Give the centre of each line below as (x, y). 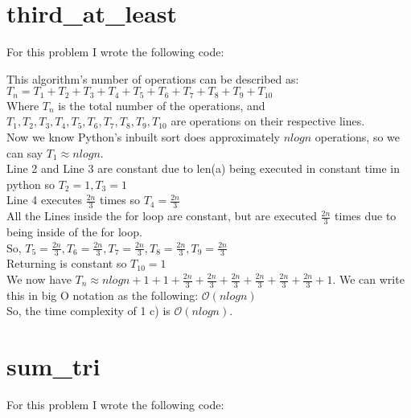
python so (31, 184)
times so (120, 200)
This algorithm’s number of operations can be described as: (153, 78)
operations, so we (358, 136)
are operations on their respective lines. (268, 121)
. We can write (368, 279)
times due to (366, 216)
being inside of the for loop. (74, 231)
